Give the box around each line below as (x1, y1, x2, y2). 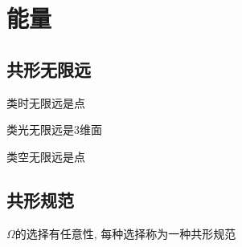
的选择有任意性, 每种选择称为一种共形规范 (14, 225, 236, 241)
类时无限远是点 (6, 94, 85, 111)
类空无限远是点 (6, 148, 85, 164)
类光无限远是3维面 (6, 121, 102, 138)
